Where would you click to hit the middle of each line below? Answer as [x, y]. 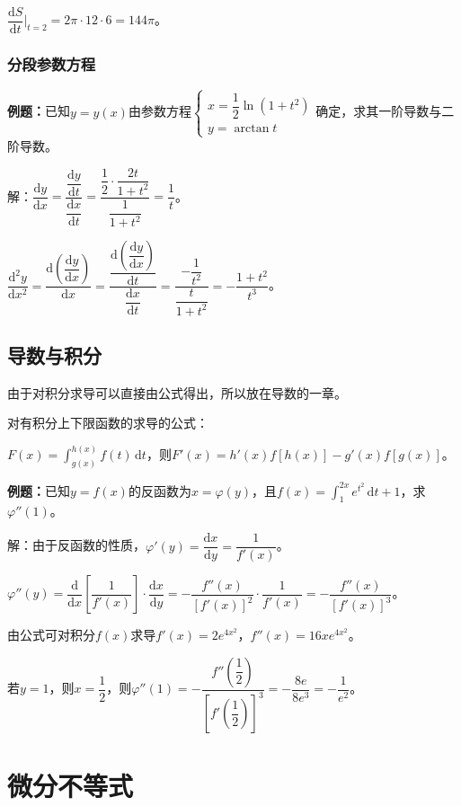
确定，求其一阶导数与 [379, 111]
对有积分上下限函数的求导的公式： [108, 423]
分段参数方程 [52, 63]
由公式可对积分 [51, 635]
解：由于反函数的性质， [76, 545]
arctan [252, 128]
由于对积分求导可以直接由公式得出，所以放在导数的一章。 [177, 392]
